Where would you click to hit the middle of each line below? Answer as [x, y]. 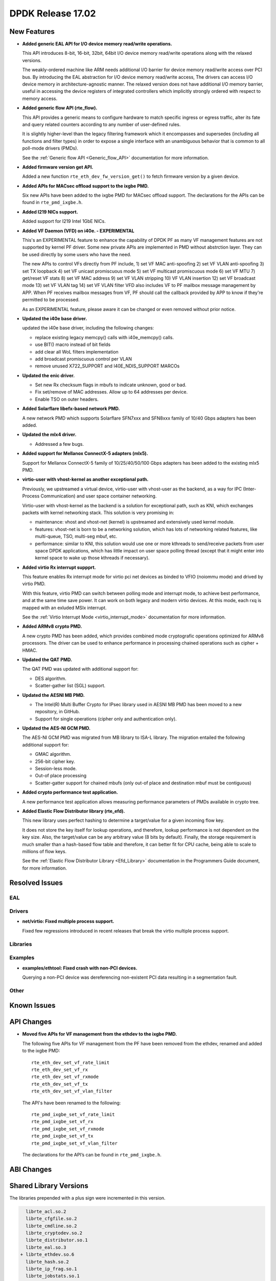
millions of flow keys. [44, 851]
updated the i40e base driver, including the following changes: [88, 328]
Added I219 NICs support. [50, 212]
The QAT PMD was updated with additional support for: [80, 669]
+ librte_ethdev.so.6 [47, 1255]
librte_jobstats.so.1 [53, 1276]
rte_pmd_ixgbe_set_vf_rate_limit [73, 1114]
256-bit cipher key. [55, 761]
